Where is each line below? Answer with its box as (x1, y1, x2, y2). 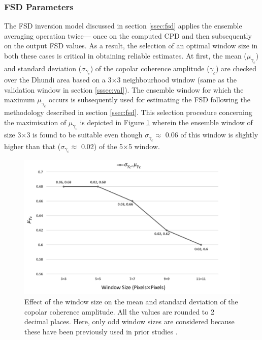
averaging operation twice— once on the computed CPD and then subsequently (4, 30, 252, 41)
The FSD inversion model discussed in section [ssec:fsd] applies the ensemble (4, 20, 242, 31)
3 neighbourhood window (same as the (117, 74, 237, 85)
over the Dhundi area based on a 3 (4, 74, 112, 85)
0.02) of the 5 (81, 140, 123, 151)
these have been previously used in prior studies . (24, 326, 178, 336)
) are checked (215, 63, 257, 73)
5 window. (128, 140, 160, 151)
